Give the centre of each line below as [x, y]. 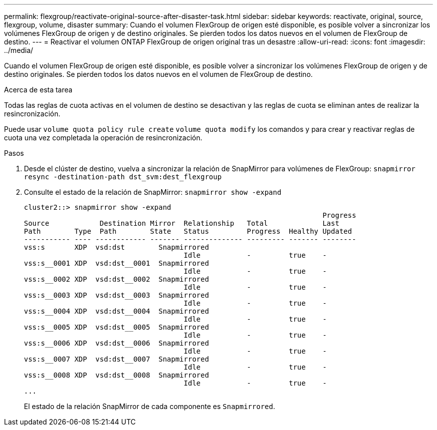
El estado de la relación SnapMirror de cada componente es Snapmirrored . [150, 406]
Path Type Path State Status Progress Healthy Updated [188, 231]
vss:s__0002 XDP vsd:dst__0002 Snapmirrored [116, 279]
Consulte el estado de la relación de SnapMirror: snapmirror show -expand [153, 192]
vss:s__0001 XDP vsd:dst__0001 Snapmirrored [116, 263]
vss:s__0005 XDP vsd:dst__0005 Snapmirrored [116, 327]
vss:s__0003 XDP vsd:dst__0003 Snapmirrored [116, 295]
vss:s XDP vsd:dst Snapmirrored [116, 247]
